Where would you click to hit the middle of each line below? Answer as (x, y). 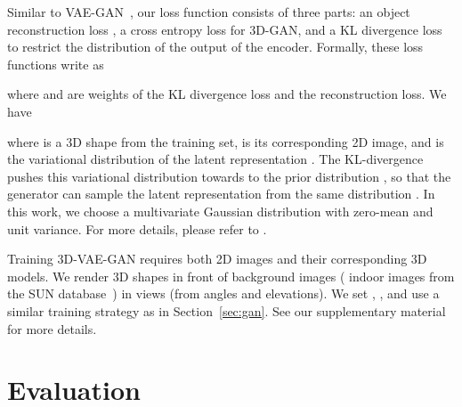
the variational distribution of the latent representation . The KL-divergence (215, 159)
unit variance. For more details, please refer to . (137, 228)
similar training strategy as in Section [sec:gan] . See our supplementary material (227, 310)
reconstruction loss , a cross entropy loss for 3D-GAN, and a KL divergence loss (225, 29)
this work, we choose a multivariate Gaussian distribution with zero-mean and (220, 211)
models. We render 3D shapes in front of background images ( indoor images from (231, 276)
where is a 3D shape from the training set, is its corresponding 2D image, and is (226, 141)
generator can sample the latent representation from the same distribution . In (221, 194)
